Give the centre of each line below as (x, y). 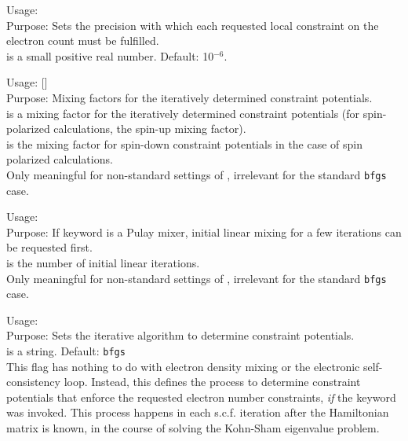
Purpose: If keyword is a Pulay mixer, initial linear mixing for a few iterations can (204, 232)
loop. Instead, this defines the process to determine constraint (212, 382)
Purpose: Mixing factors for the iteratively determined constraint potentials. (189, 97)
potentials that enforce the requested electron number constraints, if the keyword (201, 397)
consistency (33, 382)
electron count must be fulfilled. (83, 40)
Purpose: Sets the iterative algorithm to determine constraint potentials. (180, 335)
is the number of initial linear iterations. (103, 262)
